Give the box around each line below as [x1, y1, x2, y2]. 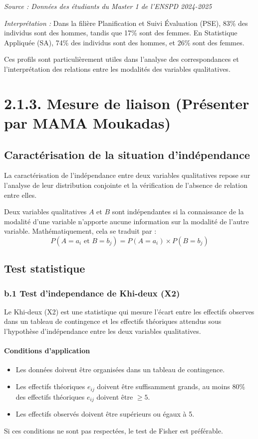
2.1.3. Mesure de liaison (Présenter [4, 93, 250, 113]
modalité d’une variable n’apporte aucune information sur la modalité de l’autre [4, 216, 249, 226]
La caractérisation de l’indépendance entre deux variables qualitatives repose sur [4, 170, 251, 180]
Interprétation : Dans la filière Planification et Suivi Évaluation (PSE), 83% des [4, 17, 248, 28]
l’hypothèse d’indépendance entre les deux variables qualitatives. [4, 326, 201, 336]
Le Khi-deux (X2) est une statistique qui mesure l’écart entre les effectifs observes [4, 306, 255, 316]
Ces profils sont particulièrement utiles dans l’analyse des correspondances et [4, 54, 239, 64]
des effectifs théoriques [15, 391, 85, 402]
